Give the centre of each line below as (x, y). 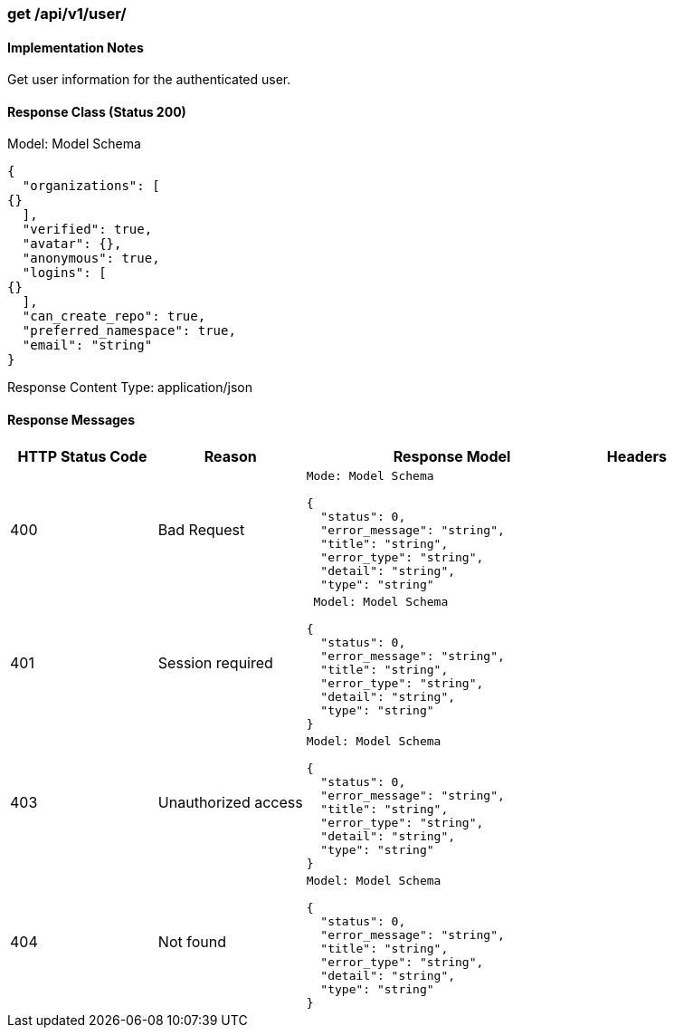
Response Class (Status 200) (97, 111)
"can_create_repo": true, (114, 316)
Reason (230, 456)
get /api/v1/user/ (67, 14)
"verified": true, (87, 230)
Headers (636, 456)
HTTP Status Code (82, 456)
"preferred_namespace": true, (129, 331)
